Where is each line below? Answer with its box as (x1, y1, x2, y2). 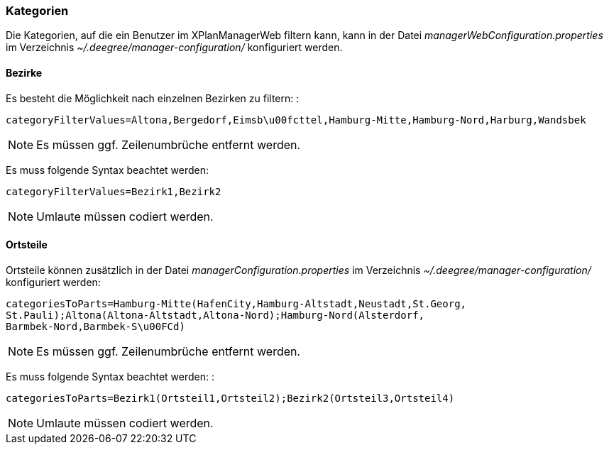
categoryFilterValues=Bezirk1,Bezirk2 (6, 185, 221, 197)
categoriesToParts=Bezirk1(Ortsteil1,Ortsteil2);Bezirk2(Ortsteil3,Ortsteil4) (6, 392, 455, 404)
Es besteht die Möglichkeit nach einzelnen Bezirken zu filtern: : (6, 92, 300, 104)
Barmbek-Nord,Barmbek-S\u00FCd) (6, 320, 185, 332)
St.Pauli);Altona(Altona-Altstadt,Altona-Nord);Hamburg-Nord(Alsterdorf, (6, 309, 425, 321)
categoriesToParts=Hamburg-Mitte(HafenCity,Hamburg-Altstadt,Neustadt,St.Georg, (6, 297, 467, 309)
